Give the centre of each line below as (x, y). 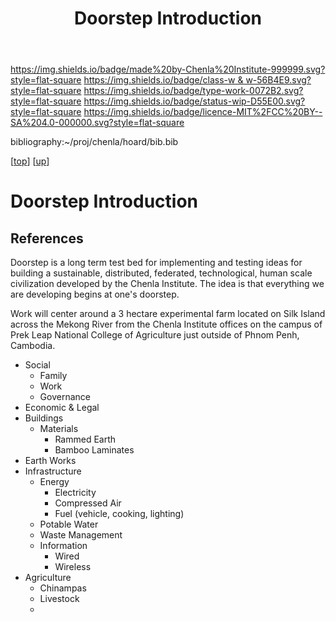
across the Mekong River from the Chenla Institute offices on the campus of (166, 324)
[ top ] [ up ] (30, 161)
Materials (59, 429)
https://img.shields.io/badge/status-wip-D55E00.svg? (194, 101)
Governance (65, 397)
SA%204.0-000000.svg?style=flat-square (97, 123)
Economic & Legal (62, 408)
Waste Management (81, 535)
